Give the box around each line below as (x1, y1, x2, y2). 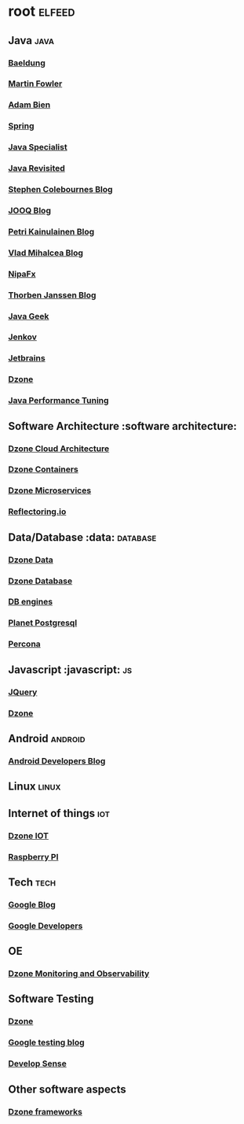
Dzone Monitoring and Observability (8, 968, 150, 979)
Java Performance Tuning (8, 395, 109, 406)
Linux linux (8, 780, 61, 793)
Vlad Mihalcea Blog (8, 247, 84, 258)
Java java (8, 34, 55, 47)
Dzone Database (8, 575, 73, 586)
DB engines (8, 597, 53, 608)
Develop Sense (8, 1058, 67, 1069)
